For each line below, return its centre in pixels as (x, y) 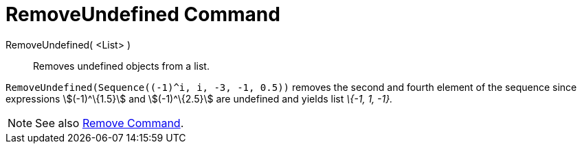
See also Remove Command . (110, 123)
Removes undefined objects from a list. (121, 66)
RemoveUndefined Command (143, 14)
